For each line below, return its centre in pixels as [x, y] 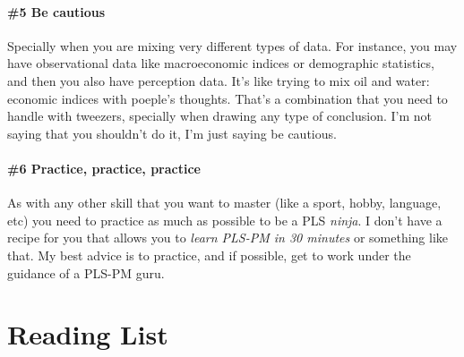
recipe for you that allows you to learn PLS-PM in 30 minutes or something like [228, 238]
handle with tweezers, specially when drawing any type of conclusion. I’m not [219, 116]
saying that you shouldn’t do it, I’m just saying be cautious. [172, 133]
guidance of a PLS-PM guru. [86, 272]
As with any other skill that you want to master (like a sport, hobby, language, [224, 203]
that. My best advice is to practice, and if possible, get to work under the [209, 255]
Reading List [88, 334]
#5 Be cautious [56, 11]
